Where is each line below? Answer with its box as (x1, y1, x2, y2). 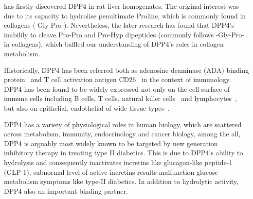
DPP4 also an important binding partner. (4, 185, 128, 196)
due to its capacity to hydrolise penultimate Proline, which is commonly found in (4, 10, 246, 20)
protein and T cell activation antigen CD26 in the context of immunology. (4, 74, 231, 84)
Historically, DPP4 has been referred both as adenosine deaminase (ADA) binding (4, 65, 249, 75)
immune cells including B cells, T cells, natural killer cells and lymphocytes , (4, 93, 237, 103)
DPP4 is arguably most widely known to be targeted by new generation (4, 138, 218, 148)
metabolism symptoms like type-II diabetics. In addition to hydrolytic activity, (4, 176, 239, 186)
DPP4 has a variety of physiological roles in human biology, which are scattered (4, 119, 242, 129)
